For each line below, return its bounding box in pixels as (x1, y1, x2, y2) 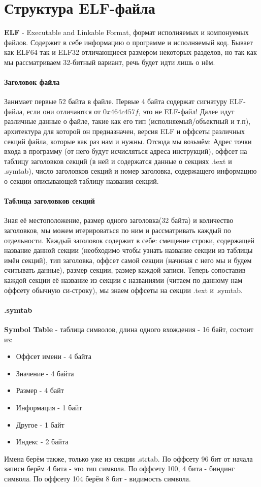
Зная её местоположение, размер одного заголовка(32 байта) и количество (4, 215, 234, 225)
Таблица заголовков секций (4, 196, 95, 206)
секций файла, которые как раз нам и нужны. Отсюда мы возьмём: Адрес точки (4, 136, 252, 146)
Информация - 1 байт (16, 402, 82, 412)
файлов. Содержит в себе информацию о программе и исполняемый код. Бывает (4, 37, 253, 47)
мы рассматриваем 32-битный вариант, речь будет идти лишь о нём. (4, 56, 215, 67)
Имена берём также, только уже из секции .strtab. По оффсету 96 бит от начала (4, 453, 253, 464)
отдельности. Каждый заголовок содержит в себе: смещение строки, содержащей (4, 235, 255, 245)
